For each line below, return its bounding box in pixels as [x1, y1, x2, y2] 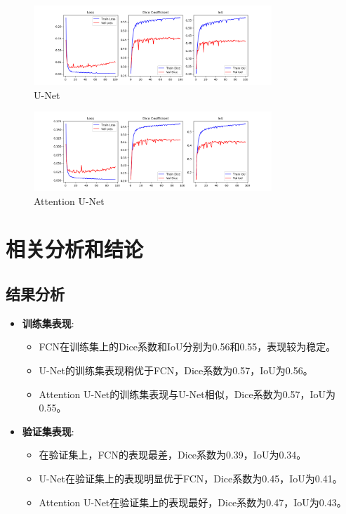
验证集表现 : [22, 423, 74, 438]
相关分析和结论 [6, 235, 144, 263]
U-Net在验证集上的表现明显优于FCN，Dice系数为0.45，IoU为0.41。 [39, 470, 342, 485]
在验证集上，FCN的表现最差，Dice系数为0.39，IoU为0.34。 [39, 447, 307, 462]
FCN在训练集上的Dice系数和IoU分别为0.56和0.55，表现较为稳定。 [39, 339, 336, 354]
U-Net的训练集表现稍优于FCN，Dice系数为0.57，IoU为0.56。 [39, 363, 313, 378]
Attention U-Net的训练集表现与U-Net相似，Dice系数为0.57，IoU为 [39, 386, 336, 401]
